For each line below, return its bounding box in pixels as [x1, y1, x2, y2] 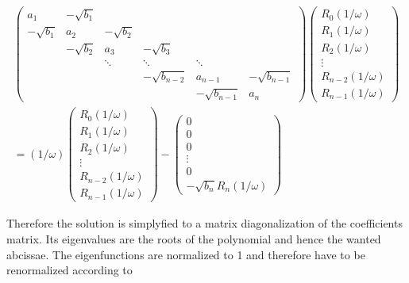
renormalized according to [6, 262, 133, 278]
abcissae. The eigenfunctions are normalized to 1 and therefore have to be [6, 246, 365, 262]
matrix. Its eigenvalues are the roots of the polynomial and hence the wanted [6, 230, 381, 247]
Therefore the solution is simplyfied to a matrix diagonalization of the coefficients [6, 215, 403, 231]
